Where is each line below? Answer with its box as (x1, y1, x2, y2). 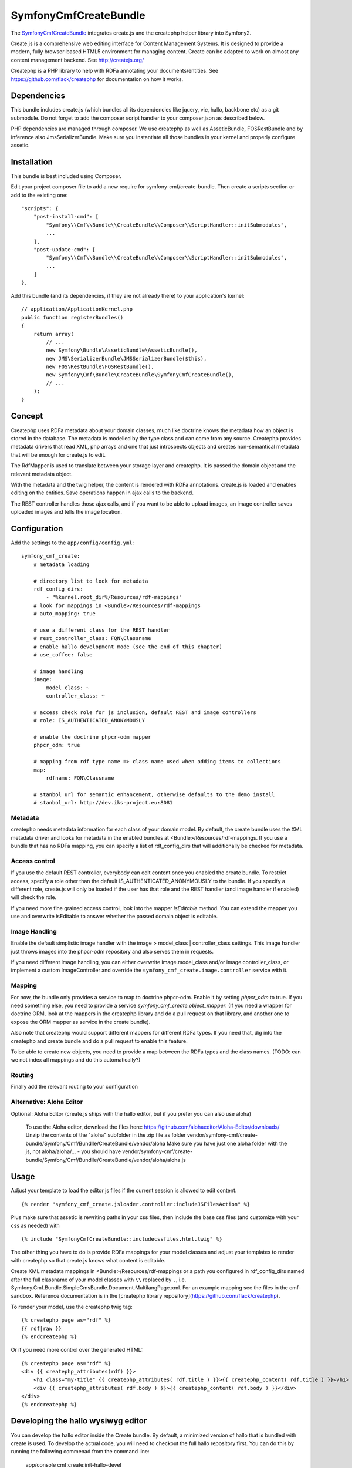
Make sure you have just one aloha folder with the (166, 1140, 287, 1147)
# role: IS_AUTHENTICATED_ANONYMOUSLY (33, 717, 145, 724)
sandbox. (11, 1292, 33, 1299)
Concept (11, 411, 43, 421)
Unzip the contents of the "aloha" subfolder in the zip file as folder (25, 1132, 186, 1139)
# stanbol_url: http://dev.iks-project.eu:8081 (33, 799, 173, 806)
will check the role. (11, 894, 57, 901)
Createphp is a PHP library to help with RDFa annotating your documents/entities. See (11, 68, 219, 75)
